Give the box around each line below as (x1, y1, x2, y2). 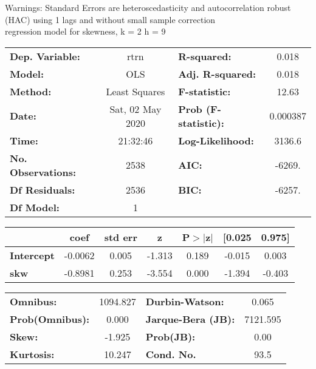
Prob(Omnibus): (10, 311, 90, 326)
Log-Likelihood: (178, 133, 254, 147)
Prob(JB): (145, 329, 196, 344)
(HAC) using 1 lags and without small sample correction (5, 13, 216, 25)
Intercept (10, 248, 55, 262)
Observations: (10, 164, 77, 179)
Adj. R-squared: (178, 66, 256, 81)
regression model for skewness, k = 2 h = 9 (5, 25, 166, 38)
